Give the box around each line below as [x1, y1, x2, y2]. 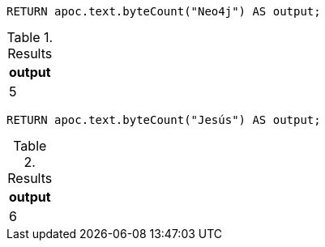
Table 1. [6, 29, 53, 45]
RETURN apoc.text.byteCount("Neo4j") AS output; [6, 5, 321, 18]
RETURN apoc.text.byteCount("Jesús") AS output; [6, 113, 321, 126]
